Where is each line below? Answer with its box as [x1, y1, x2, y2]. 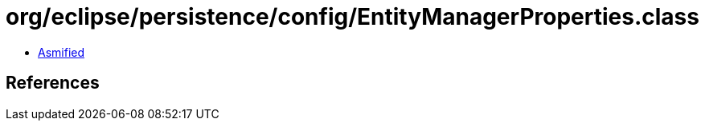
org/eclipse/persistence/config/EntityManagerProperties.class [6, 3, 699, 30]
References [6, 73, 100, 93]
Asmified [38, 45, 85, 59]
